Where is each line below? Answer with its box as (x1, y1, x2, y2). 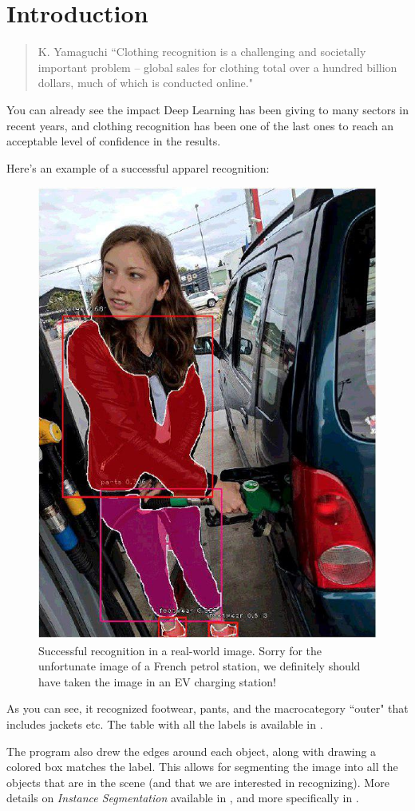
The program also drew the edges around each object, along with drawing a (6, 742, 377, 759)
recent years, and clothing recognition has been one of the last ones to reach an (6, 117, 393, 133)
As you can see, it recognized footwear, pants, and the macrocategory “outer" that (6, 700, 409, 717)
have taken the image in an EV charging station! (38, 673, 276, 690)
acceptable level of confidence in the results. (6, 133, 221, 149)
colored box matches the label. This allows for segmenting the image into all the (6, 758, 398, 775)
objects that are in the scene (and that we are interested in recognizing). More (6, 773, 389, 790)
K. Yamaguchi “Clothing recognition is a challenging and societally (38, 43, 366, 60)
